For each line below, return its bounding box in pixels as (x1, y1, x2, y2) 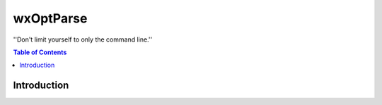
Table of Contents (13, 48, 67, 56)
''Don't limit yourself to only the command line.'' (13, 35, 153, 44)
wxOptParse (13, 11, 88, 26)
